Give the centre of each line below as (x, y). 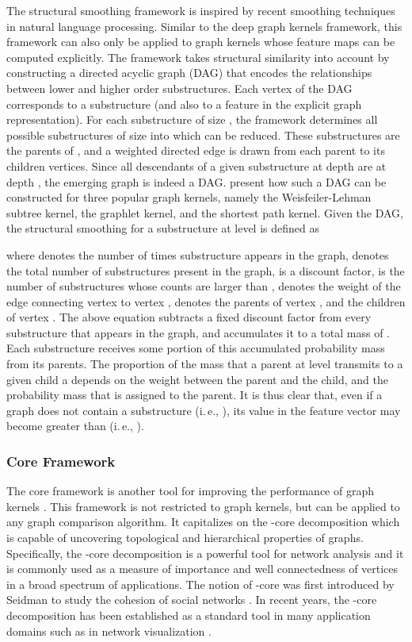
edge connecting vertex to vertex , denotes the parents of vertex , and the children (206, 301)
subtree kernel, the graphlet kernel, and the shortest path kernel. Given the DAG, (205, 212)
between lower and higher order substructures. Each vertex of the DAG (179, 88)
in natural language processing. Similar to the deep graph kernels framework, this (204, 26)
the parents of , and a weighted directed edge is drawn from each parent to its (196, 150)
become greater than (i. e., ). (75, 426)
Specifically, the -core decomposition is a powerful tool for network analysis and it (205, 553)
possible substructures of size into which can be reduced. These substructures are (203, 135)
